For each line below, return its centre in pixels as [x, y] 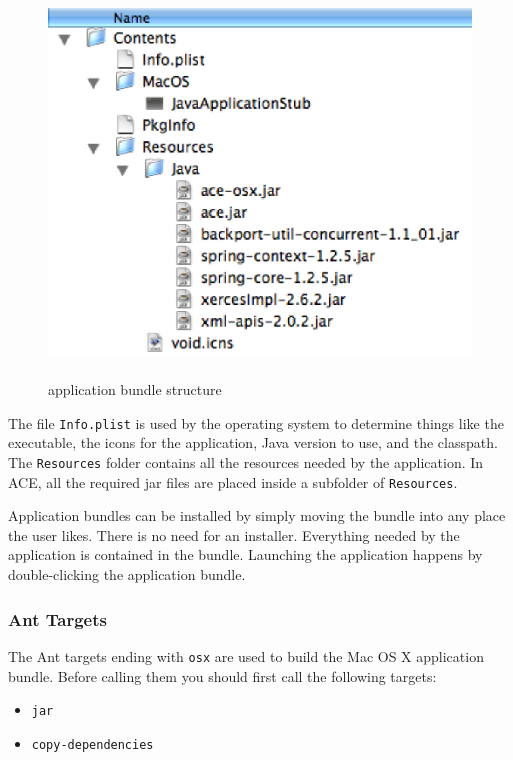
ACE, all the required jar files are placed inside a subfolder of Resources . [233, 481]
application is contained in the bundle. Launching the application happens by [245, 554]
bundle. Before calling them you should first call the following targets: [222, 675]
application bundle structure [135, 389]
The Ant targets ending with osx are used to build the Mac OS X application [246, 655]
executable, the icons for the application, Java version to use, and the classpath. [253, 442]
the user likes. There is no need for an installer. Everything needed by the [234, 534]
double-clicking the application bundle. [127, 574]
